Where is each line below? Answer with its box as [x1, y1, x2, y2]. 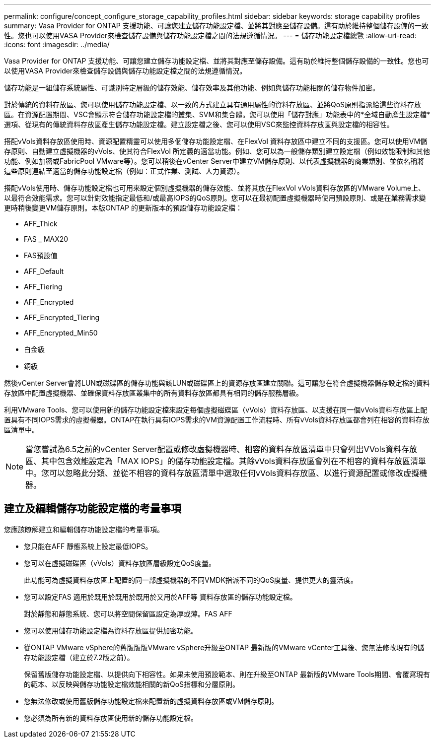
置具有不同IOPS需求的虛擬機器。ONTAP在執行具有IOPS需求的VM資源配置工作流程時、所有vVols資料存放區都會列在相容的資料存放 [4, 415, 430, 424]
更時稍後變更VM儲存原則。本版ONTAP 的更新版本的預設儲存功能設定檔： [4, 203, 242, 212]
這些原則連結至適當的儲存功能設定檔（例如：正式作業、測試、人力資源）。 [4, 167, 244, 175]
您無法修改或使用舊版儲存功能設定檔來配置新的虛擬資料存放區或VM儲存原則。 [24, 696, 279, 705]
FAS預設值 [24, 251, 58, 260]
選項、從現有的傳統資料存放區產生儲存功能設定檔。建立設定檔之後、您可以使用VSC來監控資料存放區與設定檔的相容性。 [4, 120, 394, 129]
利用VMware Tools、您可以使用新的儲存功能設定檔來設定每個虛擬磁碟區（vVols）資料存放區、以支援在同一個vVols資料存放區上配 [4, 405, 428, 414]
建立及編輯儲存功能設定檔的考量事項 [4, 502, 181, 515]
